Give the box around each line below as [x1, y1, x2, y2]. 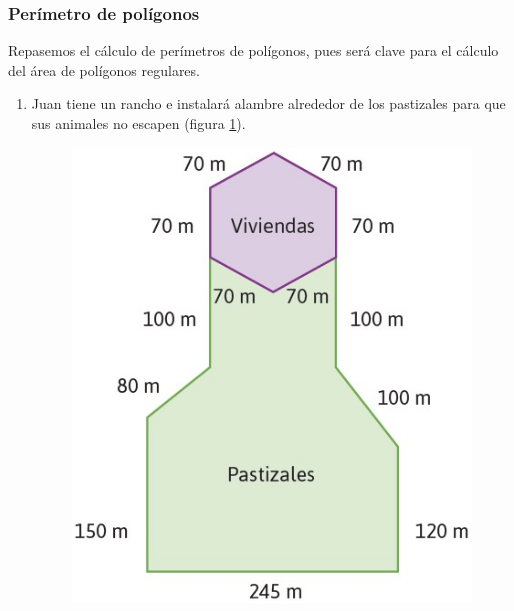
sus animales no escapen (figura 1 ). [31, 113, 246, 133]
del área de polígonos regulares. [8, 59, 200, 80]
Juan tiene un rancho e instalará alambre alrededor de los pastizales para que [31, 93, 506, 114]
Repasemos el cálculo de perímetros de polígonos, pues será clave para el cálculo [8, 40, 499, 61]
